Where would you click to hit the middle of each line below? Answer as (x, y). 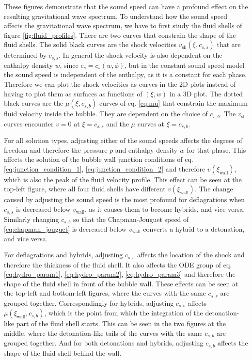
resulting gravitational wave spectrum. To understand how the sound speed (116, 16)
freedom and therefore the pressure (56, 149)
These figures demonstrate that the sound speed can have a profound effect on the (126, 6)
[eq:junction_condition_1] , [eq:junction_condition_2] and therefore (105, 168)
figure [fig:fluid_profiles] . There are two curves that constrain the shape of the (120, 35)
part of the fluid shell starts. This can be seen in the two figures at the (121, 323)
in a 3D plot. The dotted (206, 93)
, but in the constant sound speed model (185, 65)
